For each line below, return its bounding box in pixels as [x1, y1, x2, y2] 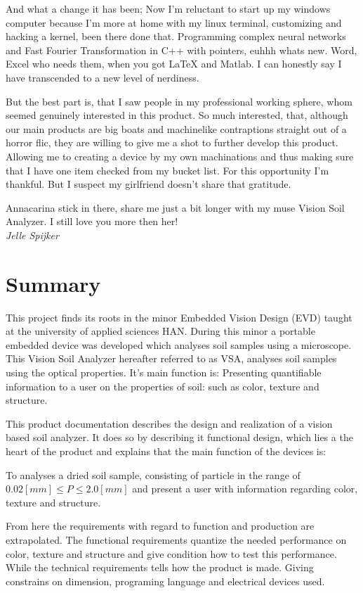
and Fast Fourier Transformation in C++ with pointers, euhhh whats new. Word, [6, 42, 357, 57]
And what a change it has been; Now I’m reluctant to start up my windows [6, 1, 331, 15]
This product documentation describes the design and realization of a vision [6, 416, 333, 431]
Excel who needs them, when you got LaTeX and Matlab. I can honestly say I [6, 56, 342, 71]
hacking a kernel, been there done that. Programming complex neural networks [6, 29, 346, 44]
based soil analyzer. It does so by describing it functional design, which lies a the [6, 430, 353, 445]
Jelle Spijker [6, 227, 59, 242]
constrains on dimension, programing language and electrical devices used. [6, 573, 325, 588]
